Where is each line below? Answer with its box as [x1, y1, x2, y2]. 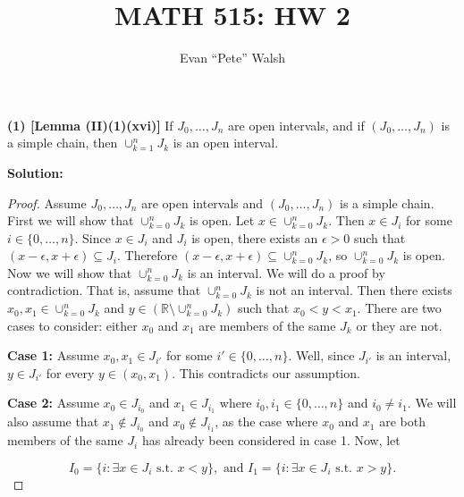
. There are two [357, 299, 442, 317]
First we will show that [7, 211, 134, 230]
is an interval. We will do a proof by [187, 263, 385, 282]
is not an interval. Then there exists [256, 281, 452, 299]
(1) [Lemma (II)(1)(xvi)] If [7, 115, 173, 134]
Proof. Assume [7, 193, 87, 212]
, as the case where [215, 412, 318, 431]
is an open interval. [173, 133, 279, 152]
